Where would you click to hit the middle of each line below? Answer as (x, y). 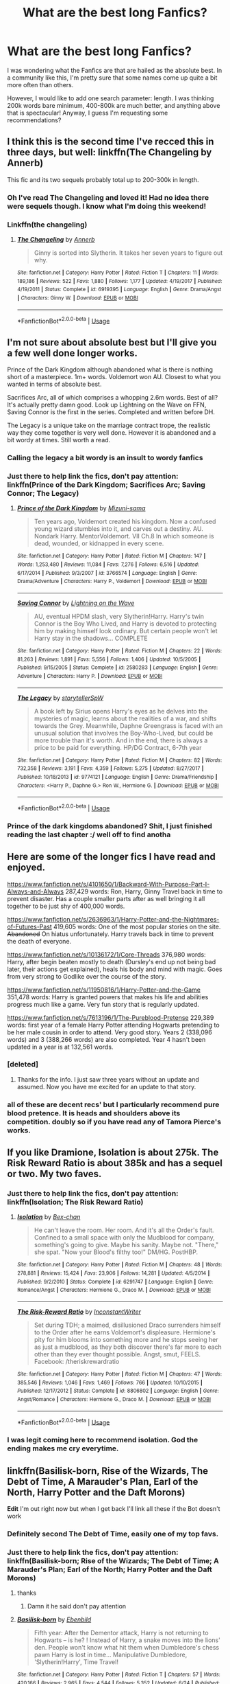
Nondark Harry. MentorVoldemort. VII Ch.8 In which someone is (124, 536)
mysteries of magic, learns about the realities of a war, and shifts (125, 718)
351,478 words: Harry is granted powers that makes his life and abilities (108, 997)
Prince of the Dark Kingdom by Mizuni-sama (81, 508)
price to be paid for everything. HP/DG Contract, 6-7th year (118, 747)
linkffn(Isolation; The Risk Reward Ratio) (75, 1202)
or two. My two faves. (54, 1174)
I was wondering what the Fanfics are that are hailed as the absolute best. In (115, 70)
